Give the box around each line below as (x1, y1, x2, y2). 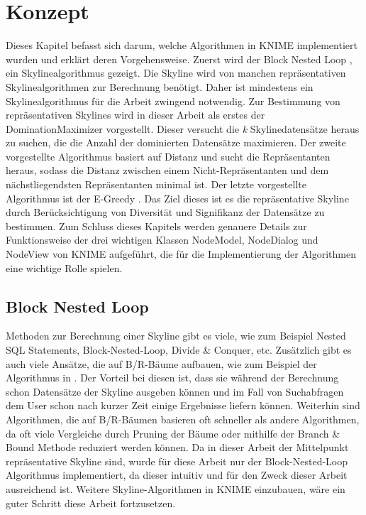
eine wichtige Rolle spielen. (6, 260, 123, 275)
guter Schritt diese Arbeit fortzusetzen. (6, 495, 176, 510)
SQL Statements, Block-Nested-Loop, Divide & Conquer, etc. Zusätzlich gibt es (6, 342, 352, 357)
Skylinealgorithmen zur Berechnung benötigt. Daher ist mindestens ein (6, 79, 314, 94)
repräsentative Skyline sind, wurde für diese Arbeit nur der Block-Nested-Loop (6, 453, 348, 468)
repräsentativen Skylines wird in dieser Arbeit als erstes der (6, 107, 265, 122)
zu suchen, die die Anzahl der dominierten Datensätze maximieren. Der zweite (6, 135, 346, 150)
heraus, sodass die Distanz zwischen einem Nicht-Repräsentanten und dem (6, 163, 329, 178)
